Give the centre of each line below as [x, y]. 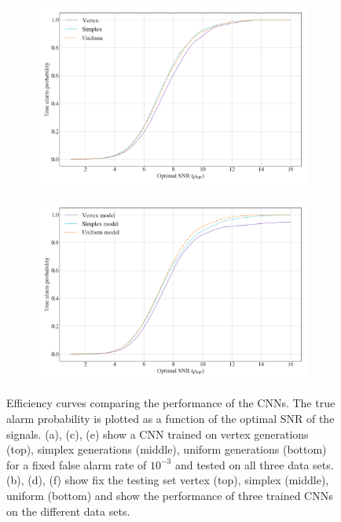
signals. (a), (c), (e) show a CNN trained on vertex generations [158, 434]
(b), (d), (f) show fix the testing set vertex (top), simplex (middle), [168, 480]
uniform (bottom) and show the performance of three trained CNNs [170, 495]
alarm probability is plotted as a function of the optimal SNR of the [170, 418]
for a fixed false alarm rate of [77, 464]
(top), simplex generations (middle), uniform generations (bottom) [167, 449]
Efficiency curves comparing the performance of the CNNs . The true [171, 403]
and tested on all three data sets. [254, 464]
